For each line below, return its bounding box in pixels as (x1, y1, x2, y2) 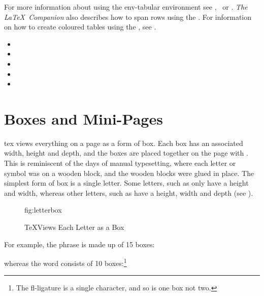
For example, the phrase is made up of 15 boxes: (4, 239, 155, 249)
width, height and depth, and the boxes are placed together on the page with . (4, 147, 248, 158)
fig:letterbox (24, 204, 62, 215)
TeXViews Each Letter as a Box (24, 222, 124, 232)
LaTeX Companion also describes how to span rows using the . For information (4, 11, 252, 22)
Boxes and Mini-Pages (4, 108, 163, 129)
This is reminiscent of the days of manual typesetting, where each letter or (4, 158, 236, 168)
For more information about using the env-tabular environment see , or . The (4, 2, 248, 12)
